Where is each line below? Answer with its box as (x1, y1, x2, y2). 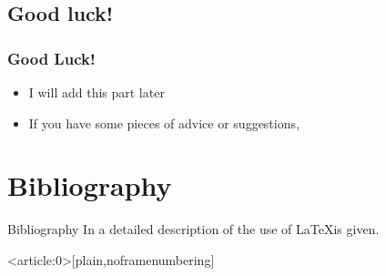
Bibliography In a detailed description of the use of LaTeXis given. (7, 220, 380, 239)
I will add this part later (28, 83, 165, 101)
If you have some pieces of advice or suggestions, (28, 113, 300, 132)
